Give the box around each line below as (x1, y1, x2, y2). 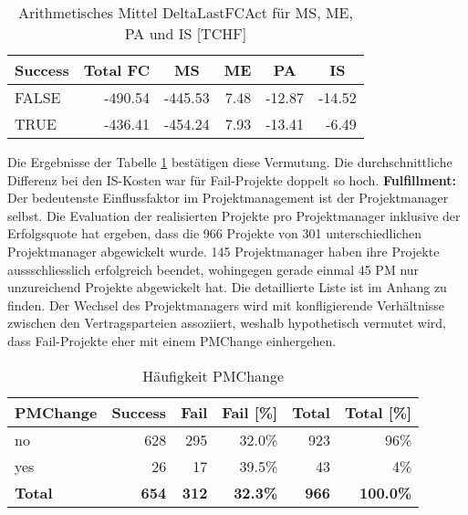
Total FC (83, 59, 150, 80)
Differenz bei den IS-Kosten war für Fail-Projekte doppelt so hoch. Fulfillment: (7, 170, 457, 189)
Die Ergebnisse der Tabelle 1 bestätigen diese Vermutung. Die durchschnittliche (7, 152, 452, 171)
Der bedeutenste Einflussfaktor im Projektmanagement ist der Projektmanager (7, 188, 449, 207)
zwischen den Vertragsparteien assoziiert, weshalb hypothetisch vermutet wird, (7, 313, 446, 332)
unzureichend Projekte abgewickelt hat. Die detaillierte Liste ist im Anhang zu (7, 278, 447, 297)
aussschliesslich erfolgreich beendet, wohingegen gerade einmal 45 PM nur (7, 259, 420, 279)
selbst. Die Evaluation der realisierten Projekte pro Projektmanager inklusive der (7, 205, 461, 225)
